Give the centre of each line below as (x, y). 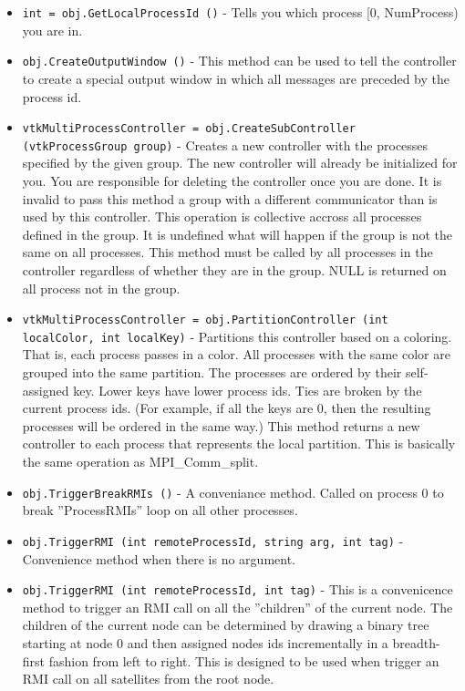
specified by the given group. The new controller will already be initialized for (240, 163)
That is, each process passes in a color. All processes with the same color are (236, 354)
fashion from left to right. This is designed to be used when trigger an (244, 660)
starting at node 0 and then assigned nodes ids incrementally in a (205, 642)
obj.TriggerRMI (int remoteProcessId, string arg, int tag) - (213, 540)
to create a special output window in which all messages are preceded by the (236, 78)
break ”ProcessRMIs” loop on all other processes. (160, 510)
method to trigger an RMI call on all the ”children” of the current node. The (238, 607)
